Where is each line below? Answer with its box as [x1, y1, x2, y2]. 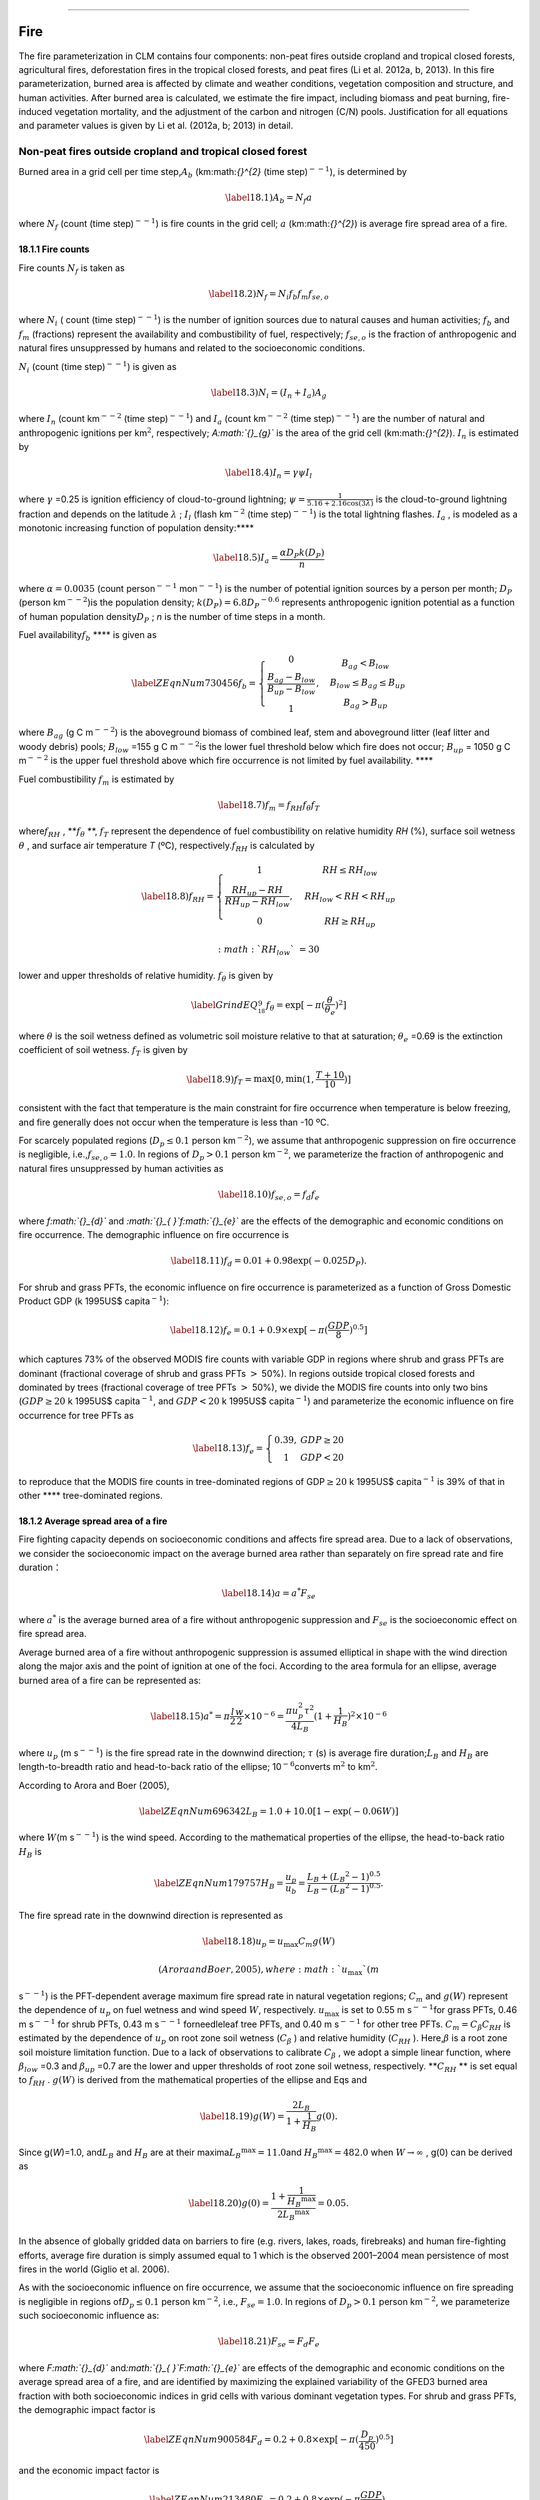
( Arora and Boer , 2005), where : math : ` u [158, 1963, 349, 1975]
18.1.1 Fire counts [18, 243, 90, 255]
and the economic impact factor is [18, 2464, 160, 2476]
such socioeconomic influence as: [18, 2310, 160, 2322]
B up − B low [266, 683, 316, 697]
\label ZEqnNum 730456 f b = [131, 678, 257, 692]
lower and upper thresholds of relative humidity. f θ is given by [18, 970, 274, 984]
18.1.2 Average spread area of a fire [18, 1515, 168, 1527]
